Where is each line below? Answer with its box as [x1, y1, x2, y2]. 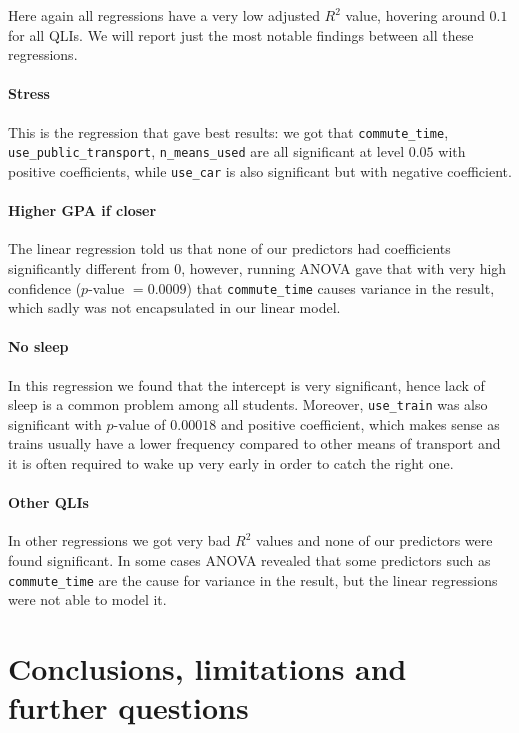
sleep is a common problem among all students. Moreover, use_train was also [8, 394, 488, 415]
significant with [8, 413, 102, 434]
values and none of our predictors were [256, 530, 493, 551]
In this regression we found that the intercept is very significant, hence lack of [8, 374, 485, 395]
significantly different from [8, 257, 170, 278]
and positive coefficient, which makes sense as [220, 413, 500, 434]
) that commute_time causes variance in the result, [186, 277, 495, 298]
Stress [8, 83, 50, 104]
